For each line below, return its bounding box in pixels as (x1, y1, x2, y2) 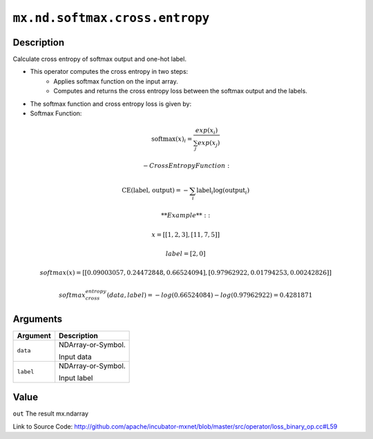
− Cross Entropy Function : (142, 162, 230, 170)
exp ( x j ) (197, 139, 220, 148)
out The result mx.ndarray (12, 409, 89, 418)
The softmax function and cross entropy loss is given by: (30, 99, 192, 108)
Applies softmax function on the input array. (53, 77, 179, 86)
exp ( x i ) (195, 126, 218, 136)
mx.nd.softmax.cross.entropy (12, 10, 210, 26)
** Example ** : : (161, 211, 211, 219)
